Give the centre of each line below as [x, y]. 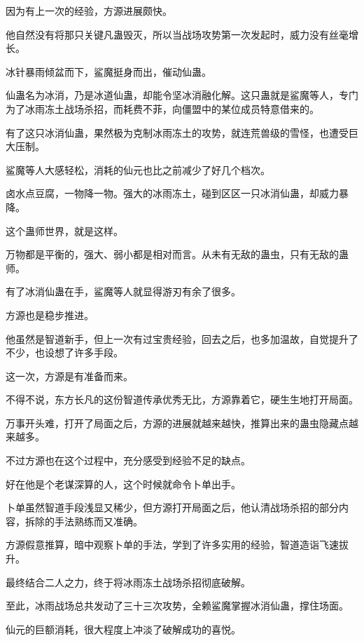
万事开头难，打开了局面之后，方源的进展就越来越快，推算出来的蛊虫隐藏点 [177, 423]
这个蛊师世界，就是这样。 [64, 230]
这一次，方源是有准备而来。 [69, 376]
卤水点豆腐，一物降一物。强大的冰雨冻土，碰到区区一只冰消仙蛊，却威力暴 [177, 193]
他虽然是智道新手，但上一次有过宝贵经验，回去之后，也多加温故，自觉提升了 [182, 338]
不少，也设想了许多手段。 [64, 352]
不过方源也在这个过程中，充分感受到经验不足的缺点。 [128, 460]
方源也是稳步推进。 [50, 315]
